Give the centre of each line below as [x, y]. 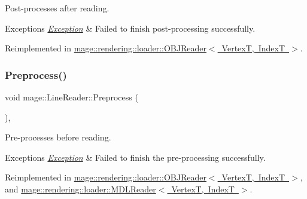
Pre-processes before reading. [58, 137]
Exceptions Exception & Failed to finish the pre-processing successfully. [135, 157]
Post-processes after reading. [57, 8]
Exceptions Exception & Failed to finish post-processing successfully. [130, 28]
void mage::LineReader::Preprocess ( [72, 97]
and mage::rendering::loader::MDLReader [80, 189]
